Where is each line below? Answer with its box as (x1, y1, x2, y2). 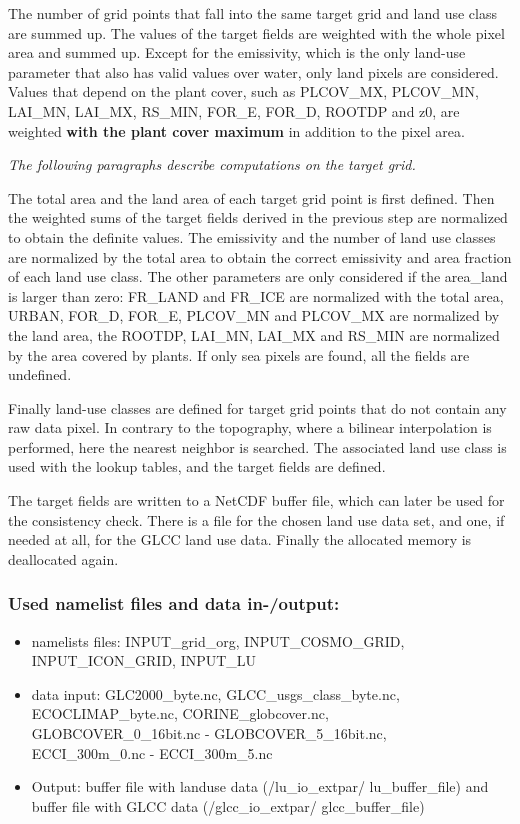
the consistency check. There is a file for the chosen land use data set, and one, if (8, 509, 505, 530)
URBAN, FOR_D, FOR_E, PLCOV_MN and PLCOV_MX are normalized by (8, 305, 500, 326)
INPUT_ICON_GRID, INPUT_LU (31, 650, 257, 671)
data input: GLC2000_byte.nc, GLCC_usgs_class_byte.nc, (31, 683, 400, 704)
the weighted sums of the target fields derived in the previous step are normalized (8, 207, 508, 228)
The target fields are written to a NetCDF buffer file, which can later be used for (8, 490, 505, 511)
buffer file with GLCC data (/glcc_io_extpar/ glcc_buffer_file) (31, 795, 425, 816)
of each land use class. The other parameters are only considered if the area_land (8, 266, 508, 287)
